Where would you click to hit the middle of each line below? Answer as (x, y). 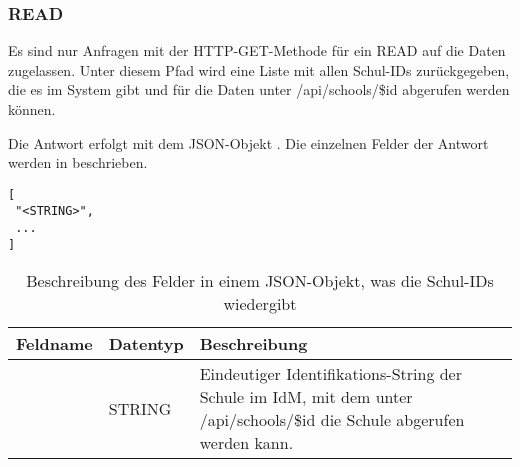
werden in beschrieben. (78, 162)
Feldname (54, 344)
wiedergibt (260, 304)
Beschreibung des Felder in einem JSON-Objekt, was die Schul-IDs (260, 281)
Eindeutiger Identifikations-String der (330, 374)
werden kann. (246, 443)
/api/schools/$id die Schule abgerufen (332, 420)
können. (32, 109)
